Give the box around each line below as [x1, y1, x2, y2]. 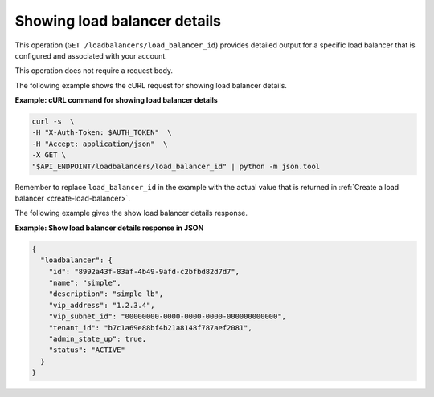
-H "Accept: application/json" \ [31, 139, 168, 148]
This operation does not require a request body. [14, 66, 173, 75]
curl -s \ [31, 117, 75, 126]
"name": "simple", [48, 277, 121, 287]
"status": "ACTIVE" [48, 346, 126, 354]
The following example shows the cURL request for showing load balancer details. [14, 80, 287, 90]
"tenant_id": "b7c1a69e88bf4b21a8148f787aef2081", [48, 323, 252, 332]
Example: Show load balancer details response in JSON [14, 223, 204, 233]
